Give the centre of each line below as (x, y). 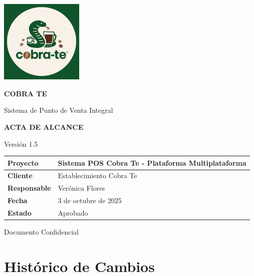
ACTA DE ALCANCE (44, 127)
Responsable (29, 188)
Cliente (20, 175)
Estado (20, 213)
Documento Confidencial (41, 232)
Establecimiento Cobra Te (98, 175)
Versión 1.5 (21, 143)
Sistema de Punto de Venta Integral (59, 110)
